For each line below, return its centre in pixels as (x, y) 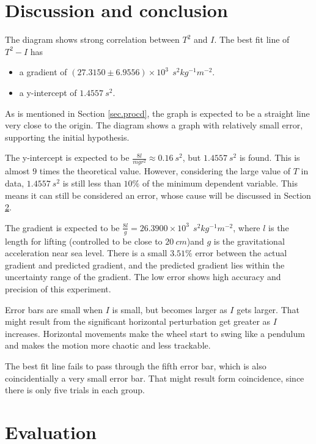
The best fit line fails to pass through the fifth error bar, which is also (136, 365)
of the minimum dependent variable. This (220, 183)
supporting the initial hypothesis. (67, 137)
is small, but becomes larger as (170, 309)
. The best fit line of (252, 39)
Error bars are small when (54, 309)
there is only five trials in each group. (75, 390)
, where (247, 227)
